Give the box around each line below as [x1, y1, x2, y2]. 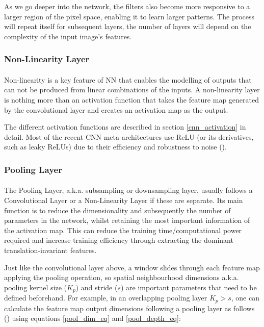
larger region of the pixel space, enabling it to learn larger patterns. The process [4, 11, 255, 21]
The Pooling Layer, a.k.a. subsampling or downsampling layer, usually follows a [4, 185, 253, 195]
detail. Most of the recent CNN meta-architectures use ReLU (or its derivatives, [4, 131, 254, 142]
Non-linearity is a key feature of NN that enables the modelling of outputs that [4, 74, 252, 85]
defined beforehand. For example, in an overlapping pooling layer [4, 292, 207, 303]
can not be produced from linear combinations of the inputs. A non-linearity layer [4, 84, 260, 95]
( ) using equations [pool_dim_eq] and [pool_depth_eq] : [4, 313, 181, 323]
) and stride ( [75, 282, 118, 292]
